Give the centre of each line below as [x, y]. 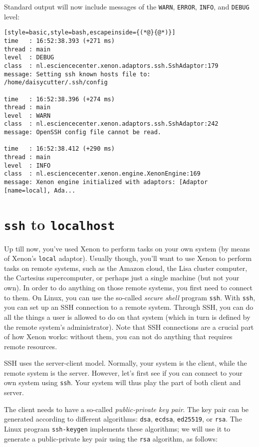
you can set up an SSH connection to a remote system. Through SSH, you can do [129, 307]
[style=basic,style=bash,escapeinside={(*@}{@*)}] [90, 33]
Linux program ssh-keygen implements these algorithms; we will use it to [117, 428]
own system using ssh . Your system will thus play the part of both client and [123, 382]
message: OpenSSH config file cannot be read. [83, 132]
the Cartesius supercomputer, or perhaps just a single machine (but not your [122, 278]
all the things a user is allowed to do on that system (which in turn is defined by [127, 317]
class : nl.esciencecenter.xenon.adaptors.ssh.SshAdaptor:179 [111, 66]
